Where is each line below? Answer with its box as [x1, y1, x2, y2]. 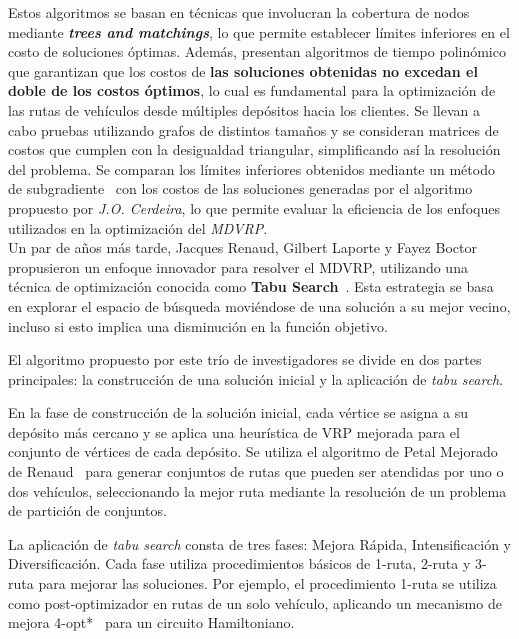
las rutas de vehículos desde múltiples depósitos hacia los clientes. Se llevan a [8, 99, 481, 120]
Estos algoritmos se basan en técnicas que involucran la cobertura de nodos [8, 2, 470, 22]
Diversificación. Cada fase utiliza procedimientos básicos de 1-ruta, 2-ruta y [8, 553, 471, 574]
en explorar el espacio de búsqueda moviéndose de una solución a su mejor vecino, [8, 295, 511, 316]
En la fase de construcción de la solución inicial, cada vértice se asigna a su [8, 402, 468, 423]
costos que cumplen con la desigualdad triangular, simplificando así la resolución [8, 139, 501, 160]
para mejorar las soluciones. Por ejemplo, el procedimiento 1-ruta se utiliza [38, 573, 497, 594]
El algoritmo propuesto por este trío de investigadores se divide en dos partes [8, 349, 482, 370]
